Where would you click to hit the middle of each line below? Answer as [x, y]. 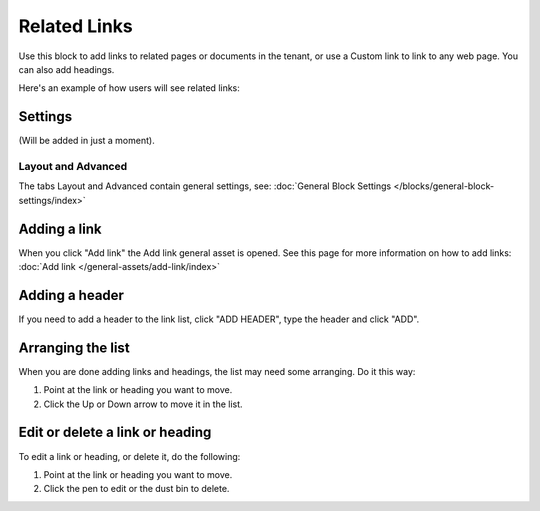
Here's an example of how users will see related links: [129, 88]
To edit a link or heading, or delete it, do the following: [129, 456]
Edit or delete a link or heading [115, 432]
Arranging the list [74, 347]
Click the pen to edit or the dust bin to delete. [136, 489]
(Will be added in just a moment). [86, 141]
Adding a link [60, 228]
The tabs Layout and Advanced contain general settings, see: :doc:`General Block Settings [205, 186]
